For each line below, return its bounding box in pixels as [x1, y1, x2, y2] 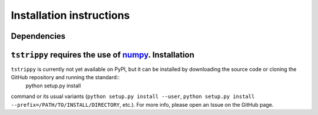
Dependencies [11, 31, 66, 41]
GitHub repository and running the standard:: [11, 74, 120, 81]
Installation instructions [11, 9, 130, 22]
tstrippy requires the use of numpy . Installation [11, 50, 194, 60]
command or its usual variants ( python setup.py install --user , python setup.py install [11, 93, 255, 100]
